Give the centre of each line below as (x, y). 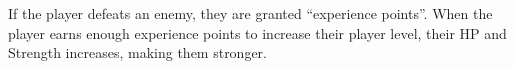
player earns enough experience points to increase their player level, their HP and (257, 32)
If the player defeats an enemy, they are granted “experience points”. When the (250, 13)
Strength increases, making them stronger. (137, 52)
